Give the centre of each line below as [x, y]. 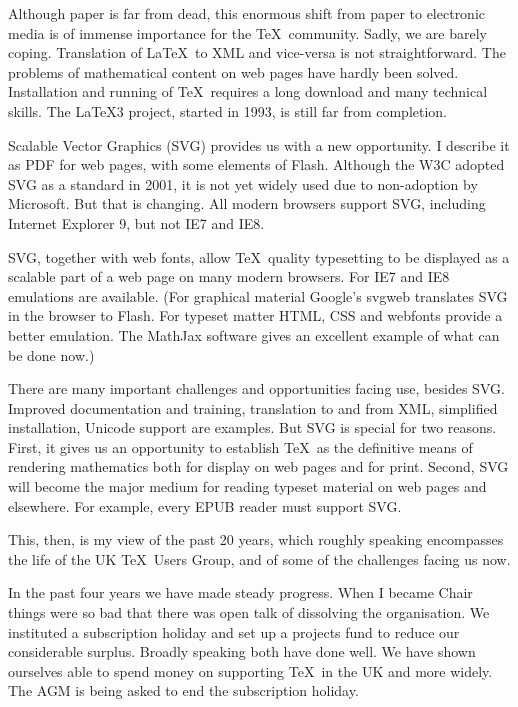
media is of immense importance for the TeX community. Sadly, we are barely [248, 32]
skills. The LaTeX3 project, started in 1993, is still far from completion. [228, 110]
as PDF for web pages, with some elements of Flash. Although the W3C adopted [256, 164]
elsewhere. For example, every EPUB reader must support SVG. [205, 505]
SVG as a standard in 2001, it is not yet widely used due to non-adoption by [243, 183]
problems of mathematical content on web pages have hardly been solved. [233, 71]
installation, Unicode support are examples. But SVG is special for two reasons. [252, 427]
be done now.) [51, 354]
